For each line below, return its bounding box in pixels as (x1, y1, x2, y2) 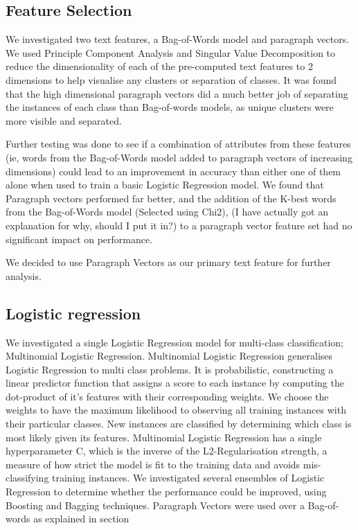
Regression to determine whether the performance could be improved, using (6, 484, 327, 499)
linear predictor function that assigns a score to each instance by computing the (6, 376, 344, 390)
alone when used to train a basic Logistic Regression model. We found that (6, 177, 324, 192)
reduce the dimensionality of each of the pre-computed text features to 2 (6, 59, 313, 73)
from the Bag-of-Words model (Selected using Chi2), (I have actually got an (6, 204, 328, 219)
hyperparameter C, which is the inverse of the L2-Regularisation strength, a (6, 443, 328, 458)
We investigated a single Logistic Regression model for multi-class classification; (6, 335, 343, 349)
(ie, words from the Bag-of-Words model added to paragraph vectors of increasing (6, 150, 352, 164)
